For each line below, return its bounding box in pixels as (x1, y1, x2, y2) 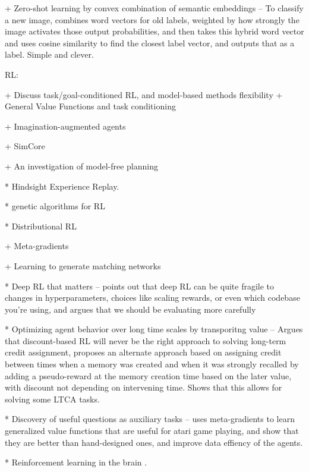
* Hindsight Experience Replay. (5, 180, 119, 192)
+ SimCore (5, 140, 45, 152)
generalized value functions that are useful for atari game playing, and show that (5, 424, 299, 437)
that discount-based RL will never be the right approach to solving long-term (5, 334, 286, 347)
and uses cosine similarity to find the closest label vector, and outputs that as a (5, 36, 295, 49)
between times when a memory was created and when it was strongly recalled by (5, 358, 299, 370)
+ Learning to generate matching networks (5, 259, 161, 272)
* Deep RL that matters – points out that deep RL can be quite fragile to (5, 279, 275, 292)
